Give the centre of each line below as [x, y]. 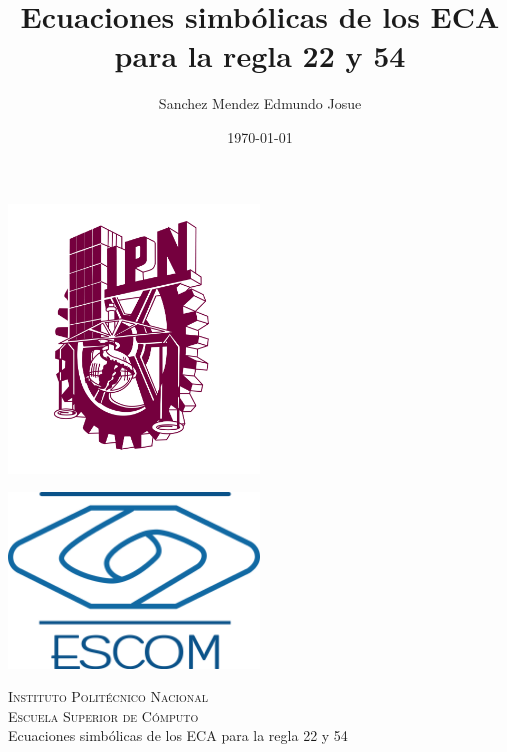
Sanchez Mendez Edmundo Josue [260, 103]
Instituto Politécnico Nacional [108, 696]
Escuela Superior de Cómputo [103, 715]
